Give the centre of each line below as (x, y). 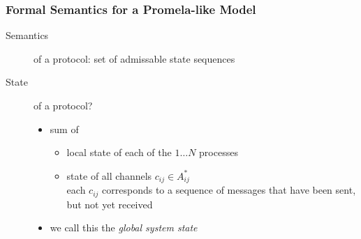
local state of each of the (119, 152)
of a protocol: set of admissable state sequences (134, 58)
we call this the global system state (124, 228)
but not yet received (110, 204)
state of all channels (109, 175)
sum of (64, 129)
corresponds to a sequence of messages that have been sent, (229, 190)
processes (219, 152)
